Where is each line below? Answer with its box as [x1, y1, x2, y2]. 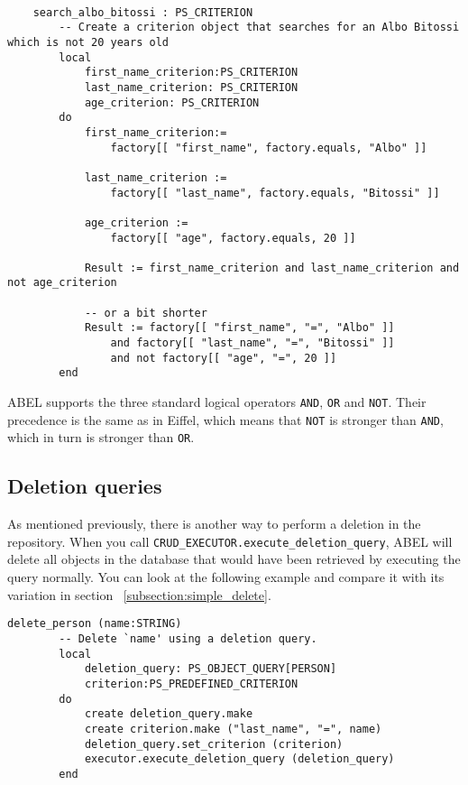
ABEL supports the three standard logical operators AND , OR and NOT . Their [7, 392, 427, 411]
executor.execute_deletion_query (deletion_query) [84, 753, 395, 766]
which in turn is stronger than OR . [7, 428, 195, 447]
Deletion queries [7, 472, 162, 500]
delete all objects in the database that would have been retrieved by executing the [7, 549, 461, 568]
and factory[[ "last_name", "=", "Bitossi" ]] [110, 337, 395, 350]
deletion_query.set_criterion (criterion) [84, 737, 344, 751]
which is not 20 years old [7, 35, 169, 49]
